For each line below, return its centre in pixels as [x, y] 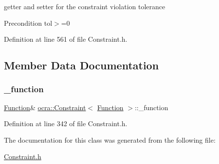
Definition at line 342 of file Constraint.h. [66, 123]
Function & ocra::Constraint [45, 107]
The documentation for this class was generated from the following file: [110, 139]
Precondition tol [28, 23]
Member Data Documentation [82, 65]
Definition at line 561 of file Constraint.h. [66, 39]
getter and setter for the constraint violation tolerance [85, 6]
